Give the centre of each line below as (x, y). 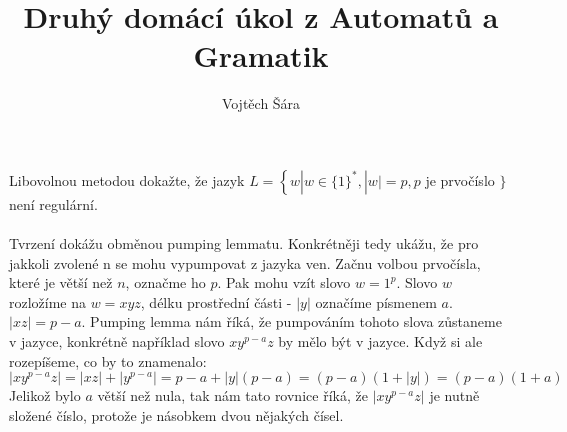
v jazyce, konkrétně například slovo (117, 341)
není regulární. (53, 203)
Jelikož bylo (45, 395)
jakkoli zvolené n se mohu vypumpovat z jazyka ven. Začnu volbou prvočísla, (245, 262)
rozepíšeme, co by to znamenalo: (108, 360)
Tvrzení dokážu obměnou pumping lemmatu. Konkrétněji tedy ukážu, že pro (244, 243)
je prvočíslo (460, 179)
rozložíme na (48, 301)
